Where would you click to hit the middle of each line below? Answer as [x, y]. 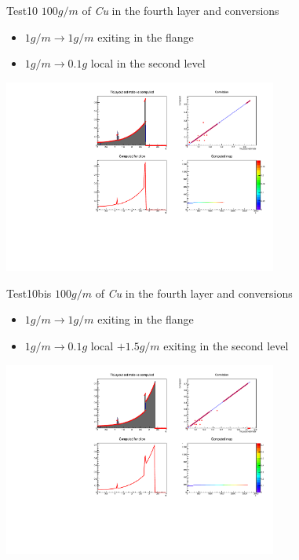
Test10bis [29, 293]
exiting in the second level [226, 345]
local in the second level [148, 63]
